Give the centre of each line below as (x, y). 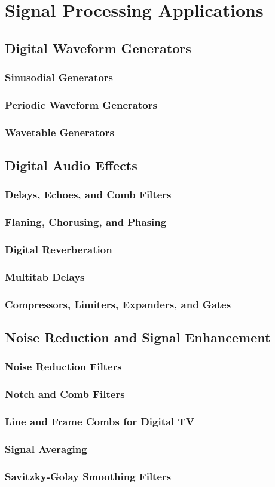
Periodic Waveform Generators (81, 104)
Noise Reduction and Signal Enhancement (138, 337)
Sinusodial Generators (59, 77)
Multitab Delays (45, 276)
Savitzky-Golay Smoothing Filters (88, 476)
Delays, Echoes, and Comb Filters (88, 195)
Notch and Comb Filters (65, 394)
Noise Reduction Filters (63, 367)
